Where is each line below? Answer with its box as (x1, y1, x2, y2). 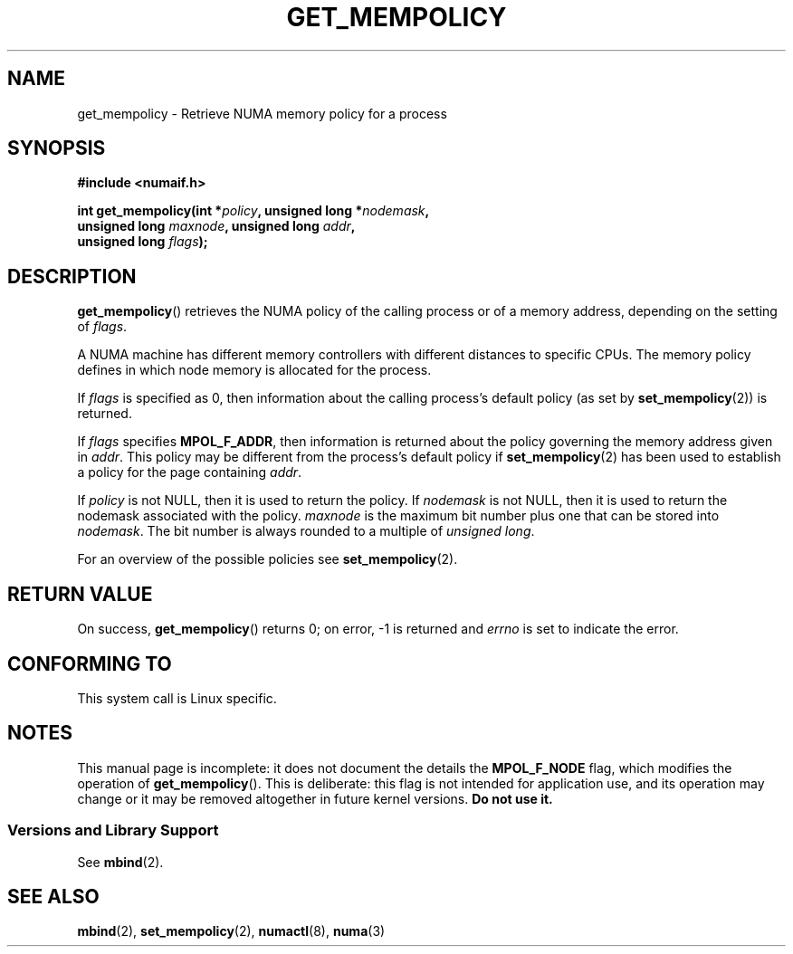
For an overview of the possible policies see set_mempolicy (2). (77, 551, 458, 568)
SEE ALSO (7, 884, 100, 908)
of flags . (77, 319, 128, 335)
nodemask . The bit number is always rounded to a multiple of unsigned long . (77, 523, 535, 539)
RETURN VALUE (7, 582, 153, 606)
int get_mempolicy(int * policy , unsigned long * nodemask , (77, 203, 430, 219)
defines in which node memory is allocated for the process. (77, 362, 432, 378)
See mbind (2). (77, 854, 164, 870)
